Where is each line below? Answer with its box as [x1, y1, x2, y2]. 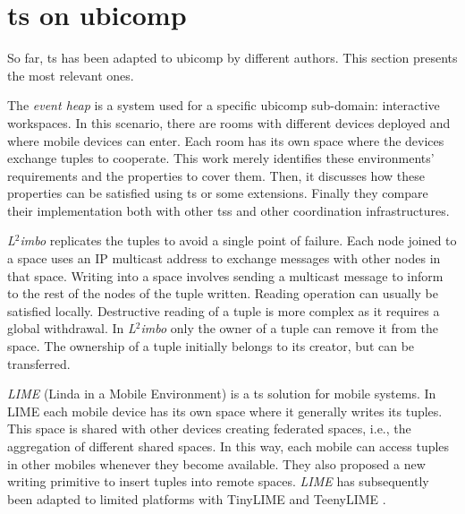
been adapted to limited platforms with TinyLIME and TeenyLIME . [7, 489, 386, 508]
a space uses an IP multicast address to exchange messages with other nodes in [7, 249, 441, 268]
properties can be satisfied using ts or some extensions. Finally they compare [7, 184, 428, 202]
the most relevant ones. [7, 65, 134, 84]
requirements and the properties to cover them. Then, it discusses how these [7, 166, 425, 184]
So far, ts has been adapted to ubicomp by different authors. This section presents [7, 48, 458, 67]
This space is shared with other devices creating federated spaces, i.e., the [7, 419, 411, 438]
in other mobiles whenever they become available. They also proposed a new [7, 454, 426, 473]
